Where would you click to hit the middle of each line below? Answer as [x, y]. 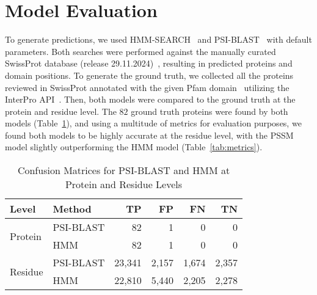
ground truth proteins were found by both [210, 111]
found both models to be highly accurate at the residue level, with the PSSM [149, 135]
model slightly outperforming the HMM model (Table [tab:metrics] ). [134, 147]
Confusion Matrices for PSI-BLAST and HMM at [124, 170]
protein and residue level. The [61, 111]
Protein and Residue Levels [124, 184]
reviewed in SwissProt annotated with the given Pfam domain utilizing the [147, 87]
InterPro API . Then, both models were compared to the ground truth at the [150, 99]
